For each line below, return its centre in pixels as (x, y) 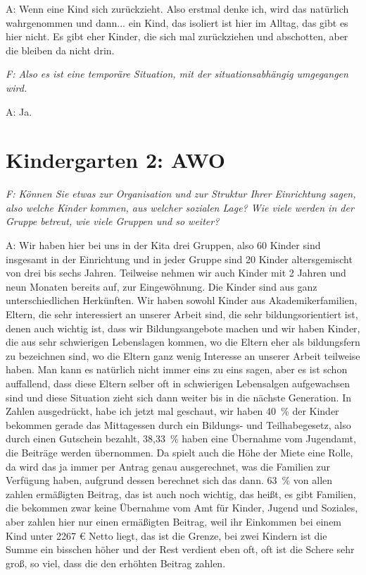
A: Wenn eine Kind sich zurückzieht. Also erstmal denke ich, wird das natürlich (177, 8)
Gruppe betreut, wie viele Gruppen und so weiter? (113, 221)
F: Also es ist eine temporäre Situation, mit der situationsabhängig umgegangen (177, 74)
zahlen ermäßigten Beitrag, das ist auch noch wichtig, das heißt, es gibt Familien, (181, 494)
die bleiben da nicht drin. (60, 50)
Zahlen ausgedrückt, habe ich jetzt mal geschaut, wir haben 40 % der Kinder (172, 411)
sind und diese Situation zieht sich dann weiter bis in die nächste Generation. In (178, 397)
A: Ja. (19, 111)
